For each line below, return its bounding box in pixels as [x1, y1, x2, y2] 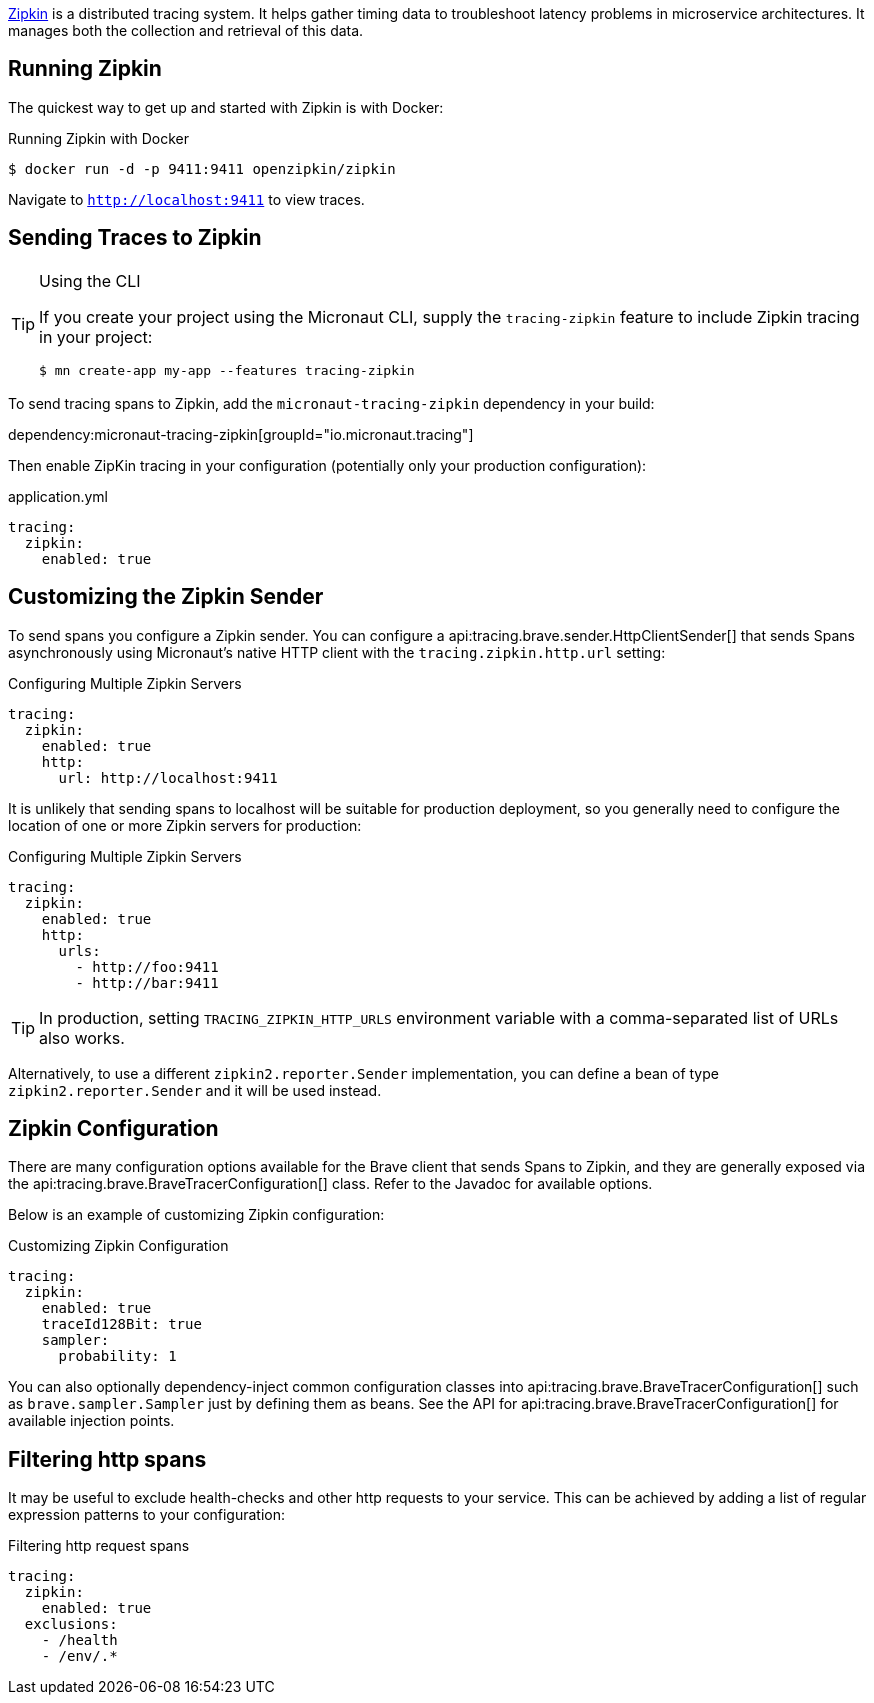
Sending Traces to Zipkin [8, 225, 262, 251]
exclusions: [24, 1616, 118, 1633]
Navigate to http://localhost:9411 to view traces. [8, 190, 365, 208]
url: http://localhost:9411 [58, 769, 278, 786]
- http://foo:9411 [75, 958, 219, 975]
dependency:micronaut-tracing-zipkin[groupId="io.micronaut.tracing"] [8, 425, 474, 443]
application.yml [8, 487, 108, 505]
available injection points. [8, 1412, 175, 1430]
